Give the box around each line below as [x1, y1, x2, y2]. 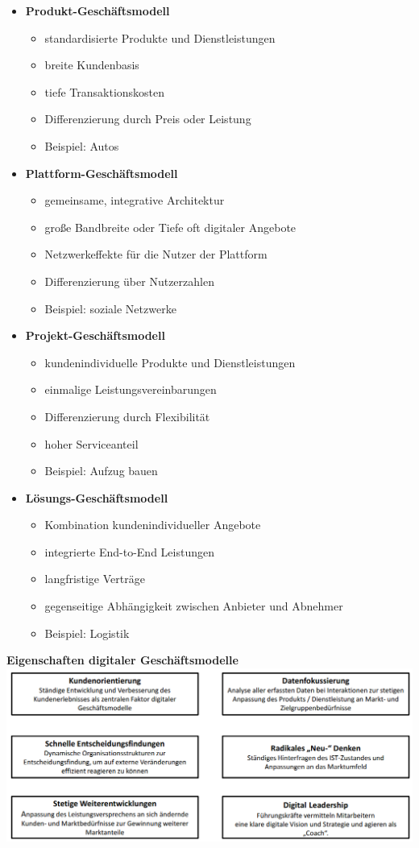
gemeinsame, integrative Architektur [44, 192, 225, 209]
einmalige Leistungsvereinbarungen [44, 381, 217, 398]
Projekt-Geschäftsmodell [25, 327, 165, 344]
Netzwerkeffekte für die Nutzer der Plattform [44, 246, 268, 263]
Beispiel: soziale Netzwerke [44, 300, 176, 316]
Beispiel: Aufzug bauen [44, 462, 158, 479]
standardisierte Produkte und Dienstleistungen [44, 29, 276, 46]
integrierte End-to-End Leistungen [44, 543, 214, 560]
